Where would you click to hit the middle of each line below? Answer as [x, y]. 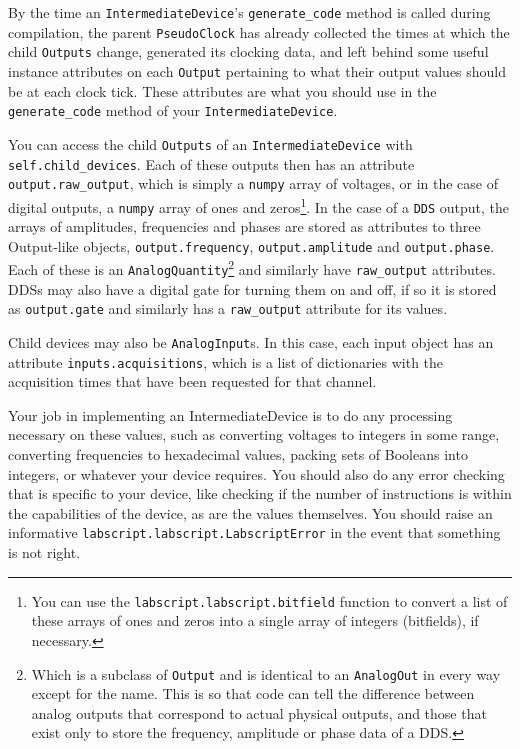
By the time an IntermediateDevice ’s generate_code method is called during [249, 12]
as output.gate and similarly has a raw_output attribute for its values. [228, 308]
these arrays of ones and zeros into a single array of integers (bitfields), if [255, 620]
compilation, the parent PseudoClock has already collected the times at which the [259, 31]
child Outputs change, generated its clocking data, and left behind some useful [248, 51]
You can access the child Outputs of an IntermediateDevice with [210, 143]
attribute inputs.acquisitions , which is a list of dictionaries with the [226, 361]
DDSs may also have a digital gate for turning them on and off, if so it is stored [252, 288]
